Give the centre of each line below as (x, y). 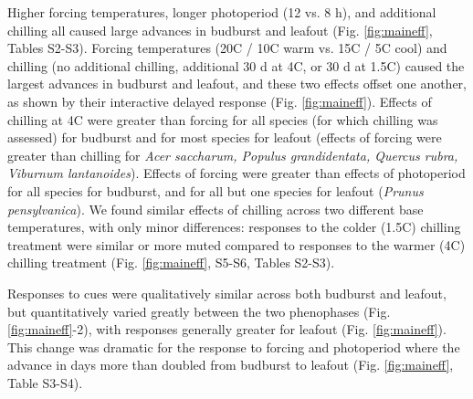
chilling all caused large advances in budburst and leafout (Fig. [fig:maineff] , (220, 30)
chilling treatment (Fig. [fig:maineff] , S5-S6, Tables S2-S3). (171, 262)
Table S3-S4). (45, 382)
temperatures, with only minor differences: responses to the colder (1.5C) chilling (234, 227)
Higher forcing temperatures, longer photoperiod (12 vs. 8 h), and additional (222, 12)
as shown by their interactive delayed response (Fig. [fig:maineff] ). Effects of (220, 101)
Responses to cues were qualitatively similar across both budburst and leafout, (227, 293)
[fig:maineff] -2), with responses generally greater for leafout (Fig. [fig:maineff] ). (227, 329)
